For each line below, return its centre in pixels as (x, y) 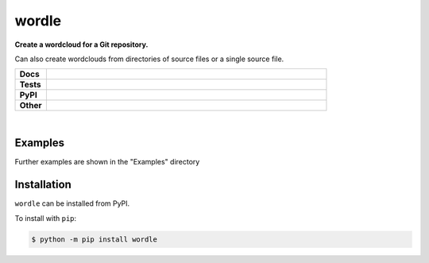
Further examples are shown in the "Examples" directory (107, 162)
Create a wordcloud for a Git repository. (81, 44)
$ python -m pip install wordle (95, 239)
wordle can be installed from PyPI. (72, 203)
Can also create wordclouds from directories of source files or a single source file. (149, 59)
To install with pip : (46, 218)
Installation (43, 185)
